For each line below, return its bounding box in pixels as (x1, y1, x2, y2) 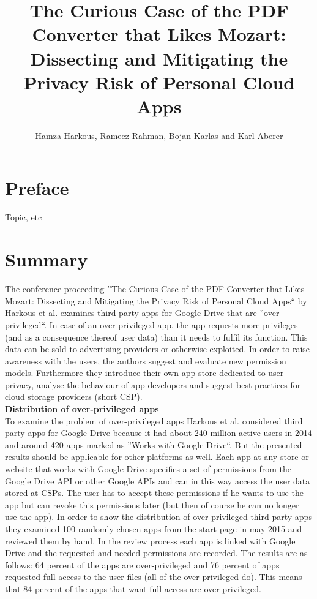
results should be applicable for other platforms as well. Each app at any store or (5, 450, 309, 463)
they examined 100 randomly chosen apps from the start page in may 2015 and (5, 522, 302, 535)
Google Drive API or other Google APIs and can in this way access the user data (5, 474, 310, 487)
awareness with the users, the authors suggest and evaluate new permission (5, 354, 286, 367)
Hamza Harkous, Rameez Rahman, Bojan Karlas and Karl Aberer (35, 129, 283, 141)
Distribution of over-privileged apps (5, 402, 159, 415)
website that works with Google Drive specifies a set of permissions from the (5, 462, 292, 475)
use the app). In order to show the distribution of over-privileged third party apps (5, 510, 312, 523)
